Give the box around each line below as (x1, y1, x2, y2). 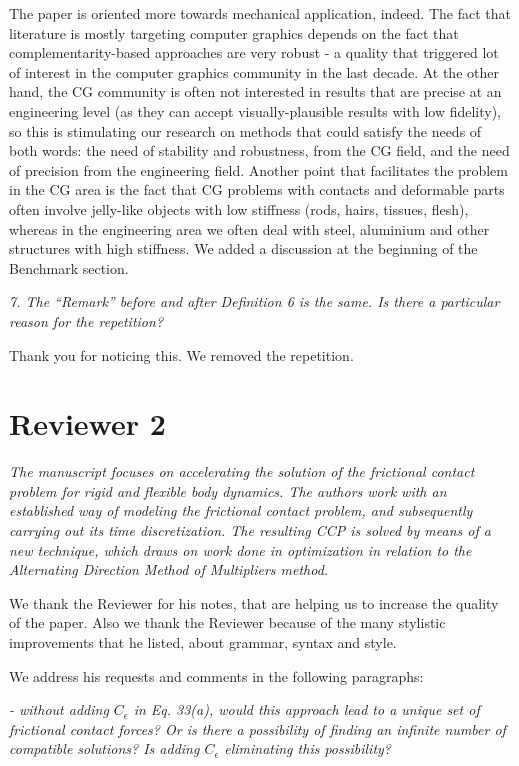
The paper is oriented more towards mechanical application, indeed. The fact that (9, 3, 511, 23)
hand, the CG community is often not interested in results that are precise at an (9, 81, 502, 102)
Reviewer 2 (9, 403, 166, 444)
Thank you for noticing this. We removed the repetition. (9, 344, 354, 365)
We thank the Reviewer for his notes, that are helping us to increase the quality (9, 592, 499, 613)
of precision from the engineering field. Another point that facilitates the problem (9, 159, 508, 180)
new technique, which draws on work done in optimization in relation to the (9, 539, 472, 560)
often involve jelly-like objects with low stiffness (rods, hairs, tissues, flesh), (9, 198, 469, 219)
